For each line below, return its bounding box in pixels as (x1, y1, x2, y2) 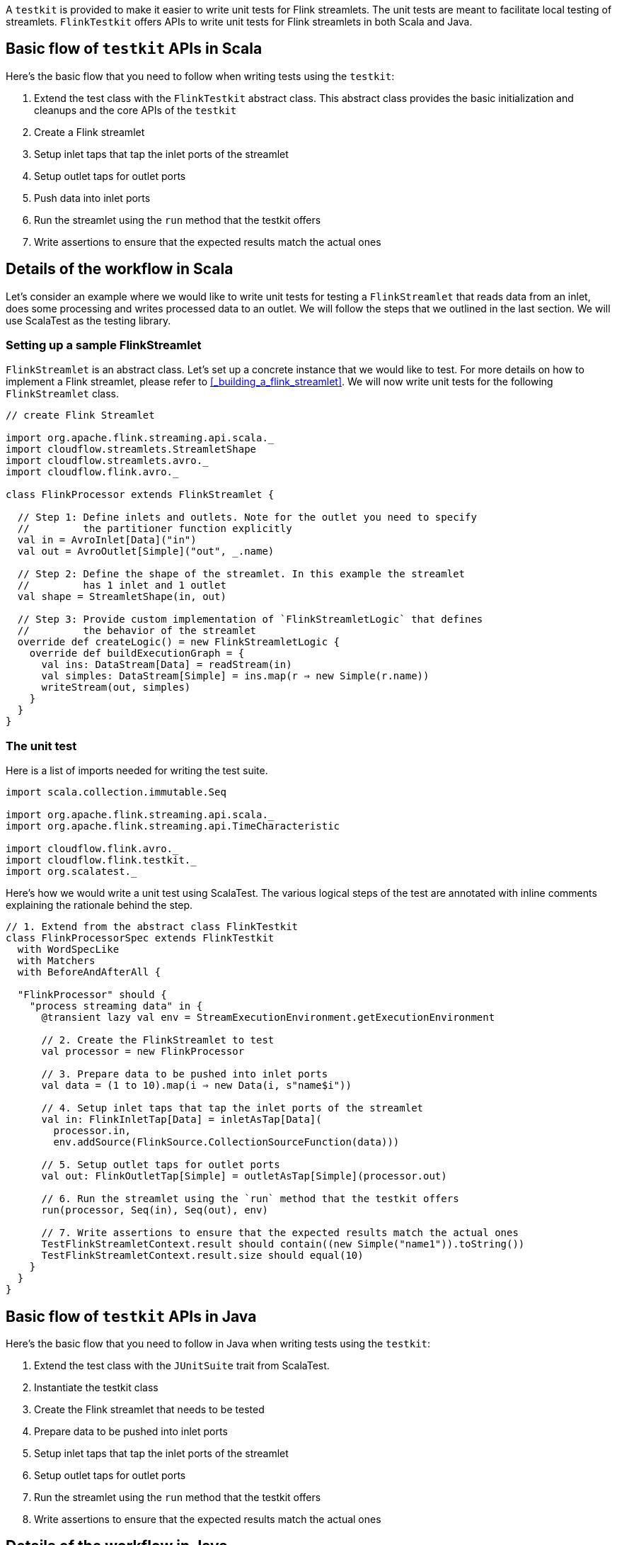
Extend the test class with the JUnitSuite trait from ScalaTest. (34, 1359, 330, 1372)
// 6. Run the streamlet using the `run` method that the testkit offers (41, 1193, 459, 1205)
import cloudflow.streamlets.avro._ (6, 455, 209, 467)
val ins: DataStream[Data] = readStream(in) (41, 659, 292, 671)
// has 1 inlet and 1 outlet (17, 579, 226, 592)
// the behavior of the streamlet (17, 625, 257, 637)
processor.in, (53, 1125, 132, 1137)
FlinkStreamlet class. (6, 387, 120, 400)
